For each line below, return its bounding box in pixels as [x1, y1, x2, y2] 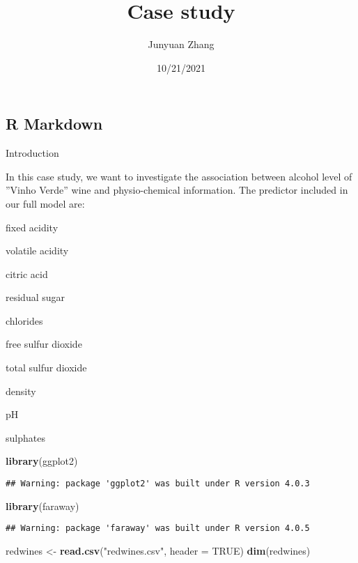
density [6, 383, 36, 398]
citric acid [6, 266, 48, 281]
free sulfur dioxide [6, 337, 82, 351]
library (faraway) [6, 498, 79, 513]
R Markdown [6, 113, 103, 134]
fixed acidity [6, 219, 59, 234]
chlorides [6, 313, 43, 327]
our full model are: [6, 196, 85, 210]
